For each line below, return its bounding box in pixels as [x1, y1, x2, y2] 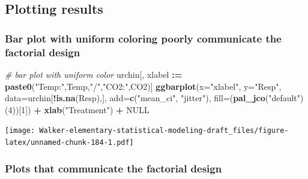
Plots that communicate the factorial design [5, 160, 222, 175]
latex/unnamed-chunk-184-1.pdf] [5, 138, 134, 147]
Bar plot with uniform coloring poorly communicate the [5, 31, 282, 45]
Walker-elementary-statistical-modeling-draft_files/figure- [39, 126, 289, 135]
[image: [5, 126, 35, 135]
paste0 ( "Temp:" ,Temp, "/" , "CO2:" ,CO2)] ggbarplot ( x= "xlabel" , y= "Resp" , [5, 80, 282, 92]
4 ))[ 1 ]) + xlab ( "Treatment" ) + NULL [8, 103, 149, 116]
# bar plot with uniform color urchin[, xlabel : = [5, 68, 183, 80]
